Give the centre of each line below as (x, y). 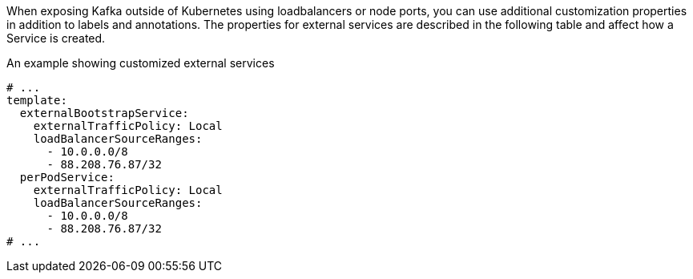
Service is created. (56, 38)
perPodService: (67, 177)
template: (37, 100)
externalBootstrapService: (104, 113)
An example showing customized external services (141, 63)
